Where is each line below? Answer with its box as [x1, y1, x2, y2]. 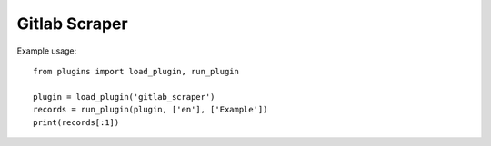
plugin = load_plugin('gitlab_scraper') [33, 92, 215, 102]
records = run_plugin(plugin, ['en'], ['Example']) [33, 104, 268, 115]
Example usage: [16, 45, 77, 56]
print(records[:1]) [33, 117, 120, 127]
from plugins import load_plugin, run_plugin [33, 66, 240, 76]
